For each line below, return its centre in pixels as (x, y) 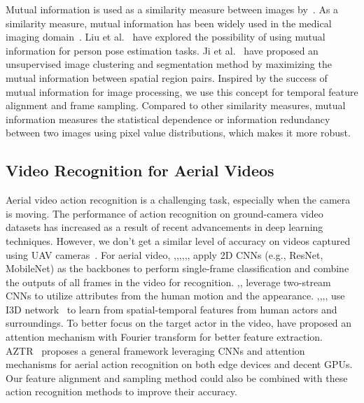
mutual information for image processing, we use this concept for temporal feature (182, 91)
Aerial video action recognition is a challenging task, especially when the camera (178, 200)
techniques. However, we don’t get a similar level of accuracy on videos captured (178, 240)
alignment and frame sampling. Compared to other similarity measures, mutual (176, 105)
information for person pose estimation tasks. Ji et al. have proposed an (162, 50)
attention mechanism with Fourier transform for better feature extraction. (164, 337)
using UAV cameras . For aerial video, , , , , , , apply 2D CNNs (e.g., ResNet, (164, 254)
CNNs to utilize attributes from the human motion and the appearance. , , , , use (175, 296)
